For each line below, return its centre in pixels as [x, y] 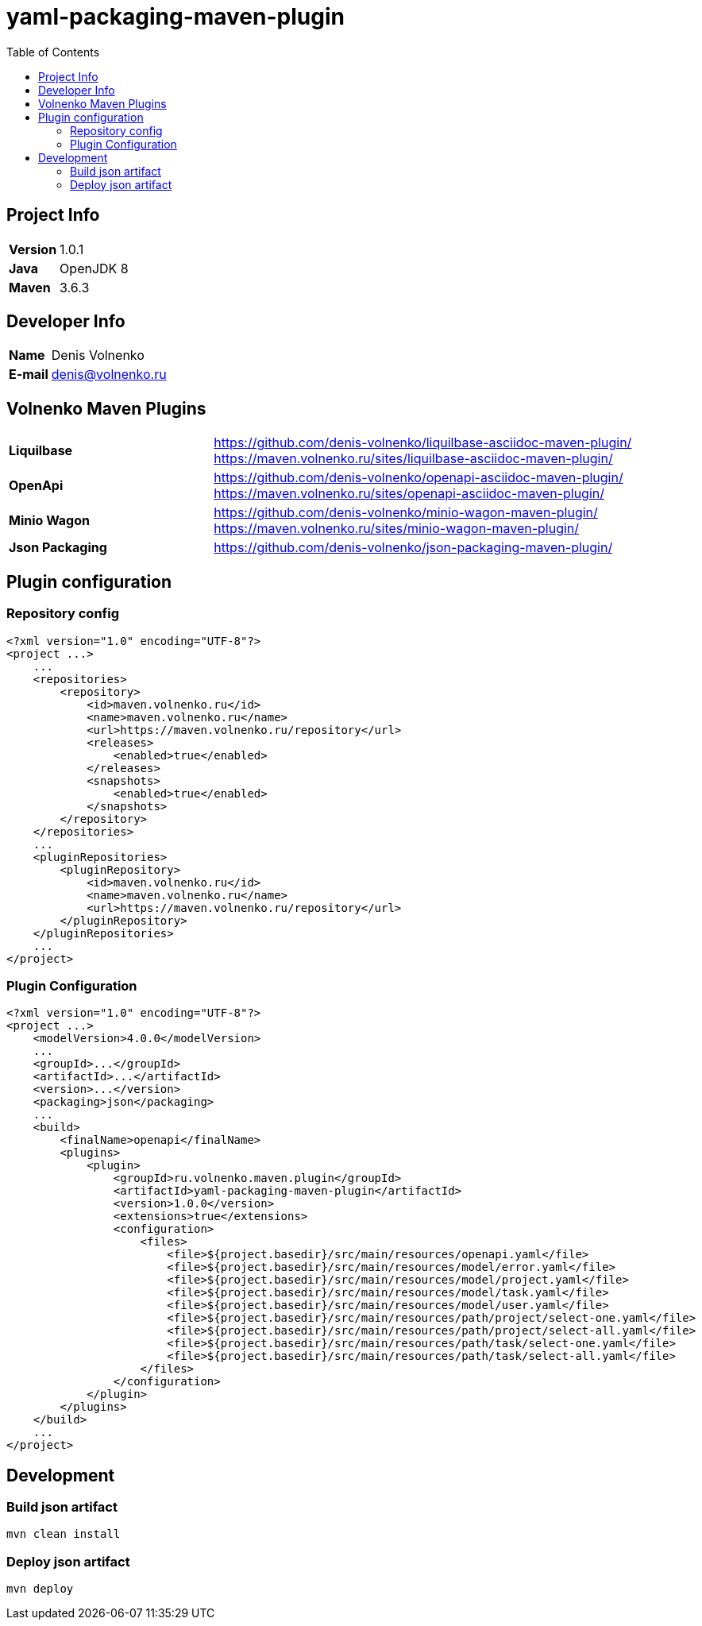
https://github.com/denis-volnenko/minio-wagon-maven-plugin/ [406, 513]
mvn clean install [64, 1534]
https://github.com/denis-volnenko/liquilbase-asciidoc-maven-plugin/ [423, 443]
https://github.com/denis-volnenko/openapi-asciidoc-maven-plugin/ [418, 478]
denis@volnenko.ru [109, 375]
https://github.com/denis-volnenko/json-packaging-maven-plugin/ [413, 548]
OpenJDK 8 [94, 268]
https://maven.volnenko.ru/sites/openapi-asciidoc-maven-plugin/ [409, 494]
